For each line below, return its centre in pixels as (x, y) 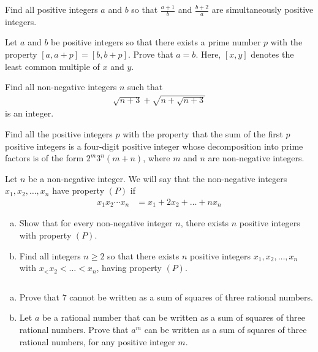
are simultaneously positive (263, 9)
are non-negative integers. (256, 158)
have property (78, 190)
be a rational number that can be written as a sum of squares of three (173, 317)
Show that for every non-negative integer (96, 223)
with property (45, 235)
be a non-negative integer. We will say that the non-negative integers (158, 178)
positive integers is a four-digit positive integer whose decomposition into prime (154, 146)
